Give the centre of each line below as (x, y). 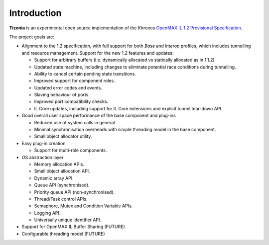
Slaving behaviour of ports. (62, 95)
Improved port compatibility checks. (71, 101)
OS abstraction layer (43, 157)
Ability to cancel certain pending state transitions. (85, 74)
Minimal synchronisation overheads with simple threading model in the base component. (125, 130)
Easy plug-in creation (44, 143)
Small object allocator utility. (63, 136)
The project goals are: (32, 37)
